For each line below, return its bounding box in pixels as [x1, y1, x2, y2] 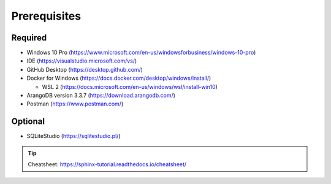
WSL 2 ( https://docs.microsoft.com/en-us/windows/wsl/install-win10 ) [42, 83, 218, 90]
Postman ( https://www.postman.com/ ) [26, 100, 124, 107]
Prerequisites [11, 9, 82, 23]
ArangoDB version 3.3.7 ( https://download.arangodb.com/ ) [26, 92, 176, 99]
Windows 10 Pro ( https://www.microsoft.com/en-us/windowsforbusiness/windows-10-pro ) [26, 49, 256, 56]
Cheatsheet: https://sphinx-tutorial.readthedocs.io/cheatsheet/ [28, 161, 187, 168]
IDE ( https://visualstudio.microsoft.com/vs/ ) [26, 57, 137, 64]
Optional [11, 117, 45, 127]
